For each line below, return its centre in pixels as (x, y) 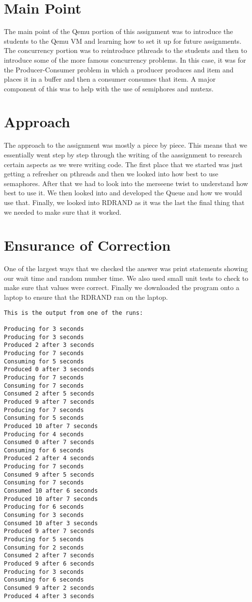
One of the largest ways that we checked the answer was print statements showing (126, 268)
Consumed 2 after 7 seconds (49, 556)
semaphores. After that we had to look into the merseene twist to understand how (126, 183)
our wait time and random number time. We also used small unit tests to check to (126, 278)
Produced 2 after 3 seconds (49, 345)
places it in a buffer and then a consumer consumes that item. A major (110, 79)
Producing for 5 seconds (44, 540)
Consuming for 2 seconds (44, 547)
